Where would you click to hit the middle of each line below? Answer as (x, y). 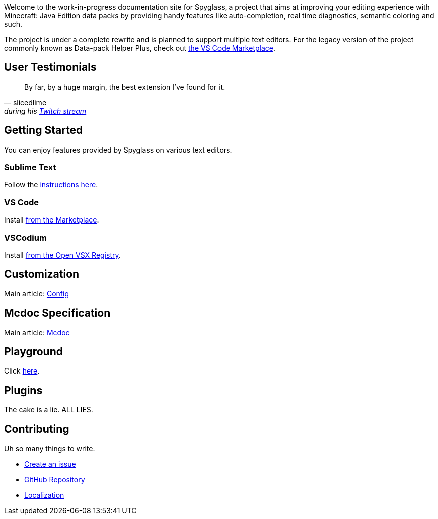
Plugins (23, 390)
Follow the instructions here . (51, 185)
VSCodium (25, 237)
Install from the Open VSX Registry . (62, 255)
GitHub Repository (55, 480)
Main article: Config (37, 293)
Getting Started (44, 130)
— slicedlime (25, 102)
